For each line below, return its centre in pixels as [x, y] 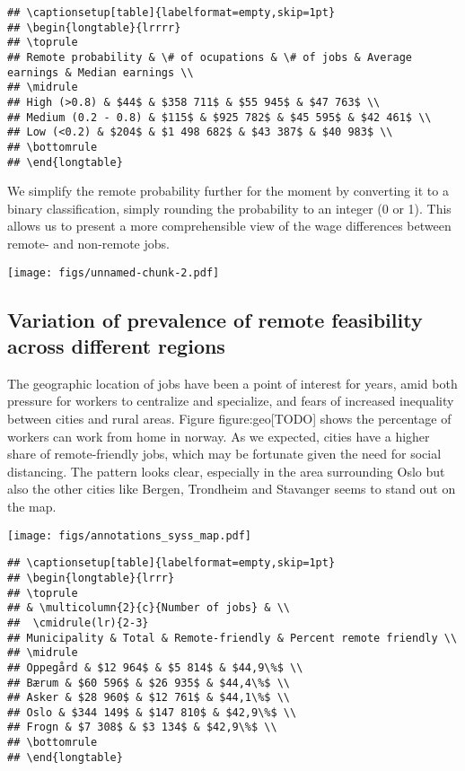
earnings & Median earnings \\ [101, 72]
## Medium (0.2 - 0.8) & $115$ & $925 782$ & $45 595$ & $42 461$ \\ [219, 117]
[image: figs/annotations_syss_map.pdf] [130, 535]
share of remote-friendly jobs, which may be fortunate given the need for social [224, 454]
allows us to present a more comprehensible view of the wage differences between [229, 226]
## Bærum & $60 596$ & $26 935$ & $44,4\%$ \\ [149, 683]
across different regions [116, 346]
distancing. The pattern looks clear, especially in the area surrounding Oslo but [226, 471]
